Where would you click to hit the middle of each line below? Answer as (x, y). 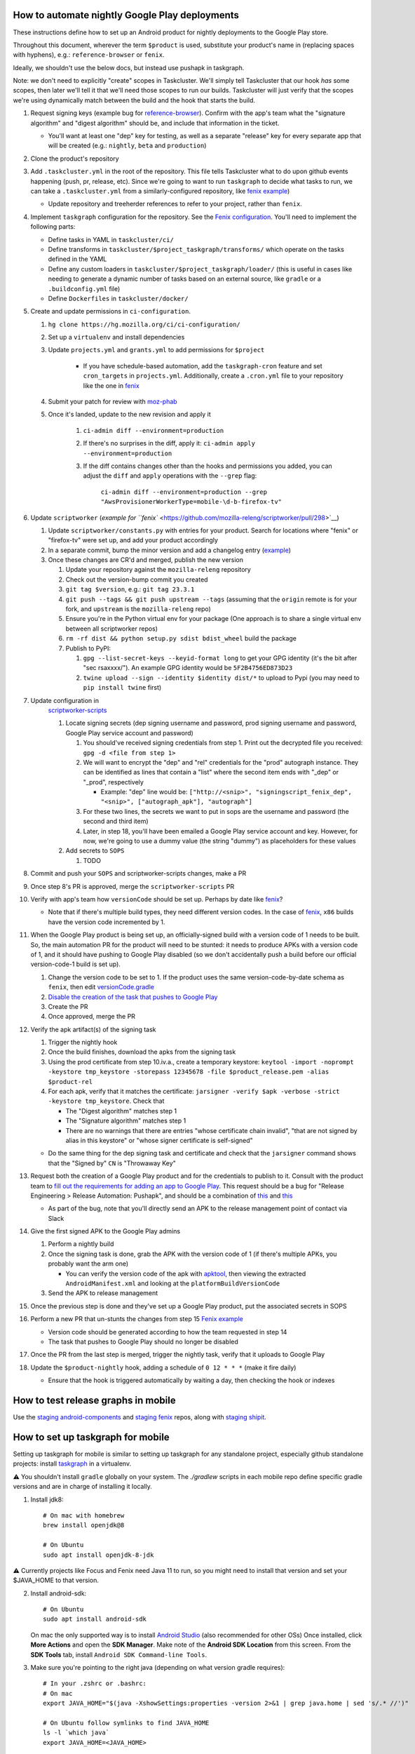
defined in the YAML (77, 259)
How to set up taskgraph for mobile (91, 1437)
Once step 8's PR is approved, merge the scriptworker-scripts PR (132, 886)
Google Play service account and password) (130, 732)
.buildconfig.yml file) (84, 288)
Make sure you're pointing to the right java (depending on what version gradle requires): (158, 1668)
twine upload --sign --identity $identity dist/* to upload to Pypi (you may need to (222, 678)
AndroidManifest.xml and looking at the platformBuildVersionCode (173, 1283)
